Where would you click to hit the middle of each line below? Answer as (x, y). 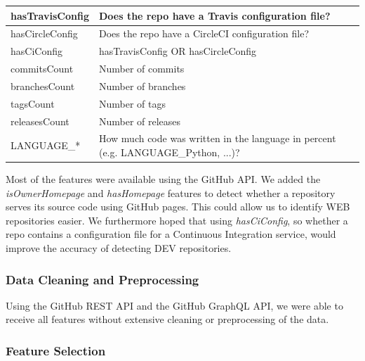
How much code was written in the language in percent (217, 138)
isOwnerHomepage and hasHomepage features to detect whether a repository (171, 192)
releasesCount (40, 121)
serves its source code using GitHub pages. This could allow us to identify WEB (178, 207)
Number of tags (132, 103)
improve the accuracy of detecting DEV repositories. (119, 248)
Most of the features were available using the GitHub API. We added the (163, 179)
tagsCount (33, 103)
